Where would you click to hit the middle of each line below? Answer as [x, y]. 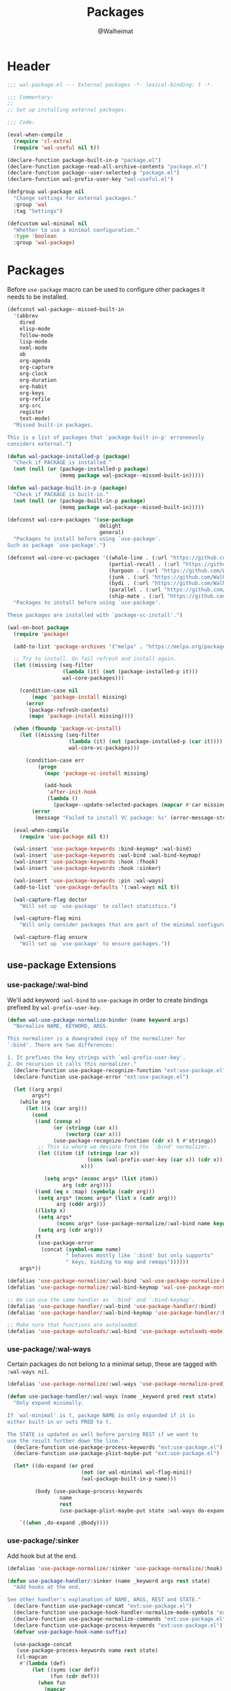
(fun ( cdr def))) [75, 1676]
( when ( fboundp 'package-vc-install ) [67, 729]
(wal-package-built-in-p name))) [129, 1479]
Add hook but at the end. [42, 1556]
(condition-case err [55, 760]
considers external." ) [40, 444]
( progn [47, 767]
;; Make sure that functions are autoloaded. [73, 1325]
